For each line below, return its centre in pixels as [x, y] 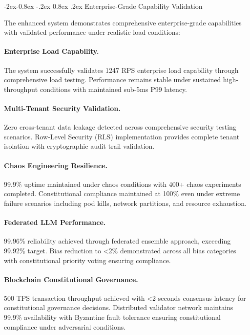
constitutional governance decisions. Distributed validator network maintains [119, 307]
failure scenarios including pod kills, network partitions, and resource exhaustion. [125, 203]
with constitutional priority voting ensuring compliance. [87, 260]
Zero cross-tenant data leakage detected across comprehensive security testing [120, 127]
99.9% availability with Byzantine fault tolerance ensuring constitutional [112, 317]
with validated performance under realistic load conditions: [92, 32]
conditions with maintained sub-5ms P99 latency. [114, 89]
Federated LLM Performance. [55, 222]
